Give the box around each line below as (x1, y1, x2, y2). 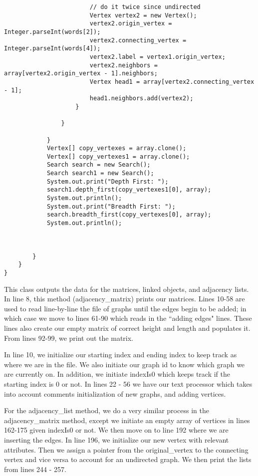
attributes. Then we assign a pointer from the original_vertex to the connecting (4, 444, 249, 455)
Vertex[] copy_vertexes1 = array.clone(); (46, 153, 190, 160)
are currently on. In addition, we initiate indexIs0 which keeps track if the (4, 369, 230, 379)
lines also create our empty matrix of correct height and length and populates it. (4, 323, 251, 333)
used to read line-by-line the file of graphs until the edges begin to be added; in (4, 303, 247, 313)
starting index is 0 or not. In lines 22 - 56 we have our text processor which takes (4, 379, 253, 389)
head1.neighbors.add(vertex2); (89, 95, 194, 102)
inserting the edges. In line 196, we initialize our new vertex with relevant (4, 434, 229, 445)
